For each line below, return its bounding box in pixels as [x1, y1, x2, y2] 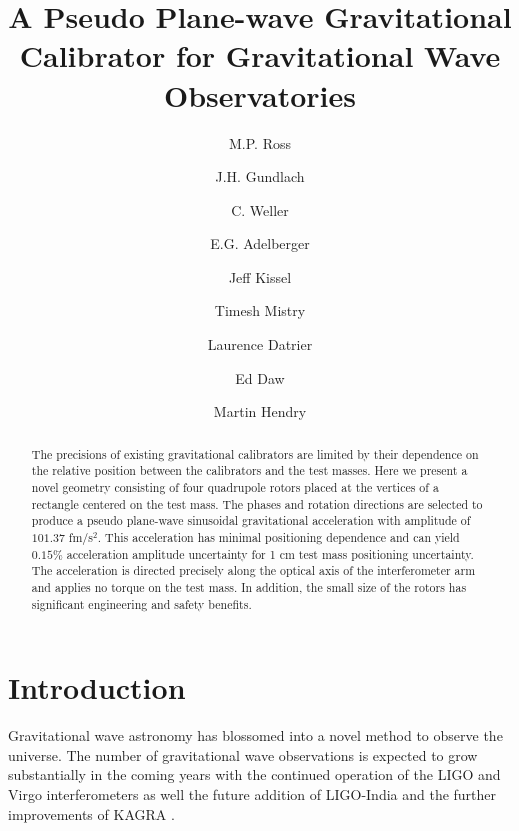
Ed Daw [235, 367, 285, 388]
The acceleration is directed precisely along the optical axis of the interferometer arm [31, 562, 476, 579]
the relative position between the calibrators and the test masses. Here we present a [31, 462, 468, 479]
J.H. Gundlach [215, 166, 305, 187]
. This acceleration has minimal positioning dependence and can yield [97, 528, 460, 545]
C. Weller [231, 199, 289, 220]
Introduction [8, 667, 186, 708]
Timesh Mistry [214, 300, 306, 321]
